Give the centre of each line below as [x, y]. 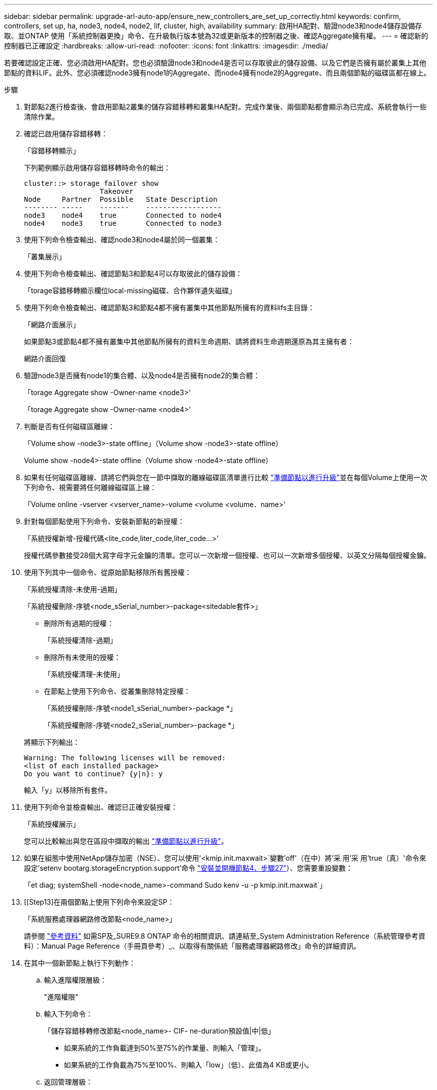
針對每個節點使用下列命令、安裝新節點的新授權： [104, 521]
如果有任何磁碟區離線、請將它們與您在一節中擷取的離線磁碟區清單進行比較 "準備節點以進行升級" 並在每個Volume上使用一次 [226, 477]
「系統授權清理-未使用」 [84, 674]
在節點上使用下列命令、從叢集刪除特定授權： [117, 691]
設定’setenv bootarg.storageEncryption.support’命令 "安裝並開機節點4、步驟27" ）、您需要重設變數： [189, 868]
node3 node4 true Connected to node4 [123, 215]
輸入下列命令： [68, 1014]
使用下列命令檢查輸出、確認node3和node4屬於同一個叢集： [122, 240]
